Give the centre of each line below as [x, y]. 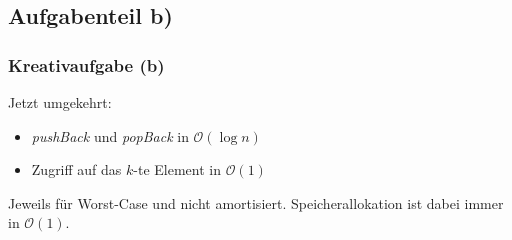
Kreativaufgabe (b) [86, 64]
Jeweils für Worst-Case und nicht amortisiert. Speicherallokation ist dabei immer [256, 202]
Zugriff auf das [76, 169]
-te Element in [177, 169]
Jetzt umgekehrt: [60, 102]
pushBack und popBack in [110, 135]
